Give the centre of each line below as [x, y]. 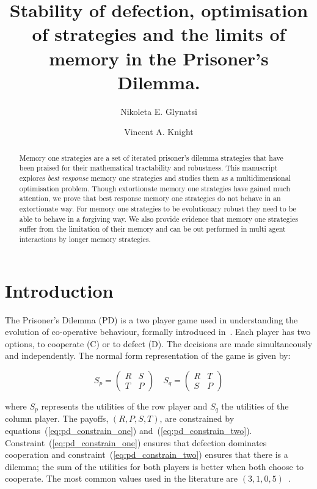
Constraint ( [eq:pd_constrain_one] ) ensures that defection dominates [136, 442]
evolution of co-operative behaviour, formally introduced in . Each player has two [158, 332]
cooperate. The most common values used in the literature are [122, 478]
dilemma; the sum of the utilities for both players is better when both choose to [154, 466]
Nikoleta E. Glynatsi [159, 111]
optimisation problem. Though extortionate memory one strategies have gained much [155, 188]
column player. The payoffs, [57, 418]
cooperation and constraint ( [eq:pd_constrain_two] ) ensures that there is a [147, 454]
